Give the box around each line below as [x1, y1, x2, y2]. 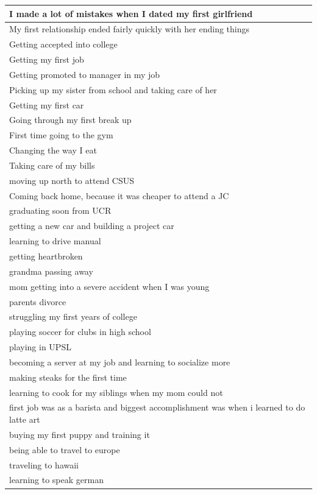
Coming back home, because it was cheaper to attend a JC [9, 189, 229, 202]
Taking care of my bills [9, 158, 95, 171]
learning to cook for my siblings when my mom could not [9, 386, 223, 398]
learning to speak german [9, 473, 104, 486]
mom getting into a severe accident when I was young [9, 280, 210, 292]
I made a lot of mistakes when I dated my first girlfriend [9, 7, 253, 19]
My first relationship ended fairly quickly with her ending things [9, 23, 250, 35]
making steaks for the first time [9, 370, 127, 383]
